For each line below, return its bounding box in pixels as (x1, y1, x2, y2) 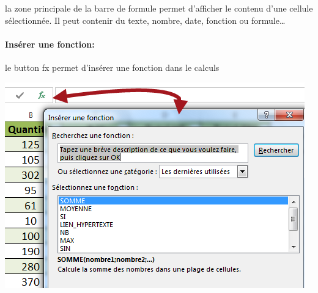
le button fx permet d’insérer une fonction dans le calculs (5, 61, 220, 74)
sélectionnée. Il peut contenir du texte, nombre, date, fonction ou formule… (5, 13, 286, 26)
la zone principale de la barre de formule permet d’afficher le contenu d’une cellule (5, 2, 313, 15)
